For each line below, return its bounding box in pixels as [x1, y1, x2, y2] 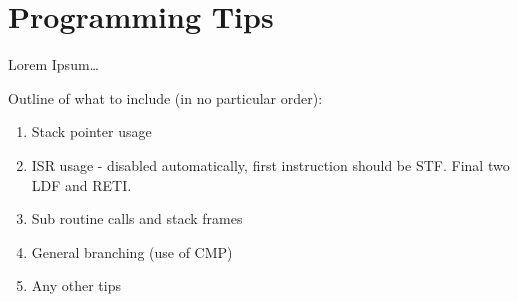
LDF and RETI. [31, 174, 132, 195]
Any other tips [31, 275, 121, 296]
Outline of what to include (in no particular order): [8, 87, 323, 108]
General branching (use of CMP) [31, 241, 233, 262]
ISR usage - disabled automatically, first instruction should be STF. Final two [31, 154, 510, 175]
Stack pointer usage [31, 121, 152, 142]
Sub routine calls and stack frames [31, 208, 243, 229]
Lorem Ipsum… [8, 54, 99, 75]
